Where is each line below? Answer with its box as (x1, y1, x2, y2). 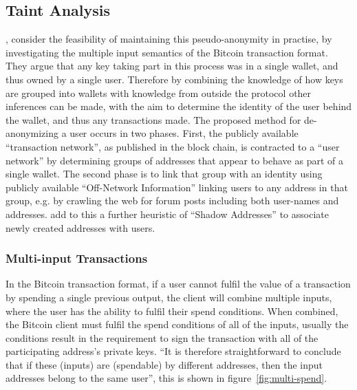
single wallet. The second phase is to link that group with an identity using (6, 166, 323, 181)
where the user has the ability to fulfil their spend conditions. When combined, (6, 303, 338, 318)
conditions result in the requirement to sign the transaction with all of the (6, 330, 318, 345)
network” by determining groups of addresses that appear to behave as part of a (6, 153, 344, 167)
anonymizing (6, 126, 59, 140)
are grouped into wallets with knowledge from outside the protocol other (6, 85, 312, 100)
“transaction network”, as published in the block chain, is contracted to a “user (6, 139, 340, 153)
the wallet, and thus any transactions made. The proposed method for (6, 112, 301, 127)
